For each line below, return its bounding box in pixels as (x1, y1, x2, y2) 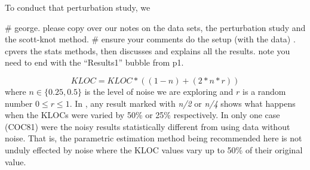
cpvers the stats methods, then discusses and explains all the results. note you (5, 44, 290, 57)
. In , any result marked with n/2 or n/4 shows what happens (69, 97, 296, 109)
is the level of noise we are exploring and (84, 85, 234, 97)
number (5, 97, 33, 109)
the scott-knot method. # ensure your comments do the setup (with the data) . (5, 33, 296, 45)
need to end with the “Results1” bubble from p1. (5, 56, 184, 69)
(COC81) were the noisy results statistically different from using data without (5, 120, 290, 132)
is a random (243, 85, 286, 97)
